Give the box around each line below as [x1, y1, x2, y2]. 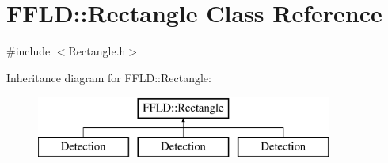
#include [6, 43, 51, 59]
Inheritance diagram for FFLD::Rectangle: [6, 69, 211, 85]
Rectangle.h [68, 43, 126, 59]
